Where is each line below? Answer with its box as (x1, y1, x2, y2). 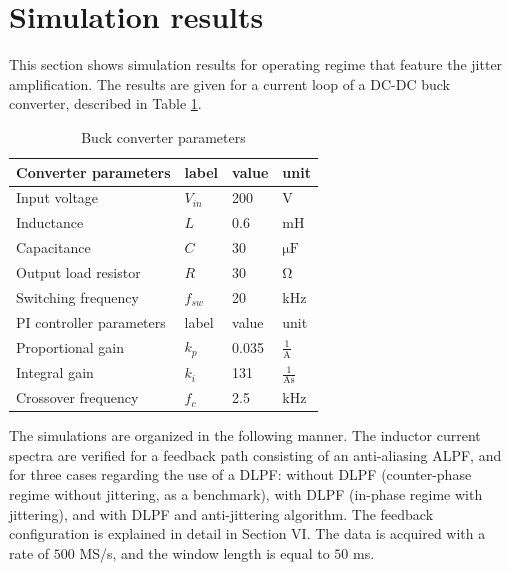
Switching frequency (16, 286, 139, 307)
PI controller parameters (16, 311, 166, 332)
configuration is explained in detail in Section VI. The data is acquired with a (9, 523, 486, 544)
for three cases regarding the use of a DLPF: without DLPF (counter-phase (9, 464, 472, 485)
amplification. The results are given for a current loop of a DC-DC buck (9, 73, 450, 94)
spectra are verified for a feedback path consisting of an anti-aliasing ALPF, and (9, 444, 502, 465)
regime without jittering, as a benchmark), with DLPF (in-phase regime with (9, 484, 483, 505)
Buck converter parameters (81, 126, 246, 147)
